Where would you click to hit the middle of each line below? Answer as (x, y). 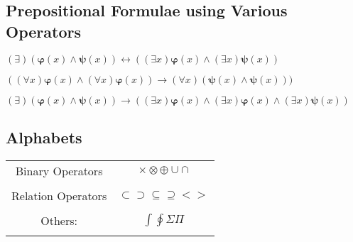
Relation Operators (59, 195)
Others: (59, 220)
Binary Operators (59, 170)
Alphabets (44, 137)
